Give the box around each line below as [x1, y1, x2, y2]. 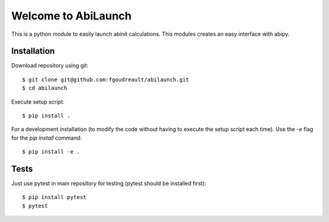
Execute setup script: [11, 98, 65, 106]
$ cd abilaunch [22, 85, 68, 92]
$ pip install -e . [22, 149, 80, 155]
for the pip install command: [11, 134, 82, 141]
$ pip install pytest [22, 194, 87, 201]
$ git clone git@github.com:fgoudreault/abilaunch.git [22, 76, 189, 83]
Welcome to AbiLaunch [11, 9, 132, 22]
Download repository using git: [11, 62, 88, 69]
